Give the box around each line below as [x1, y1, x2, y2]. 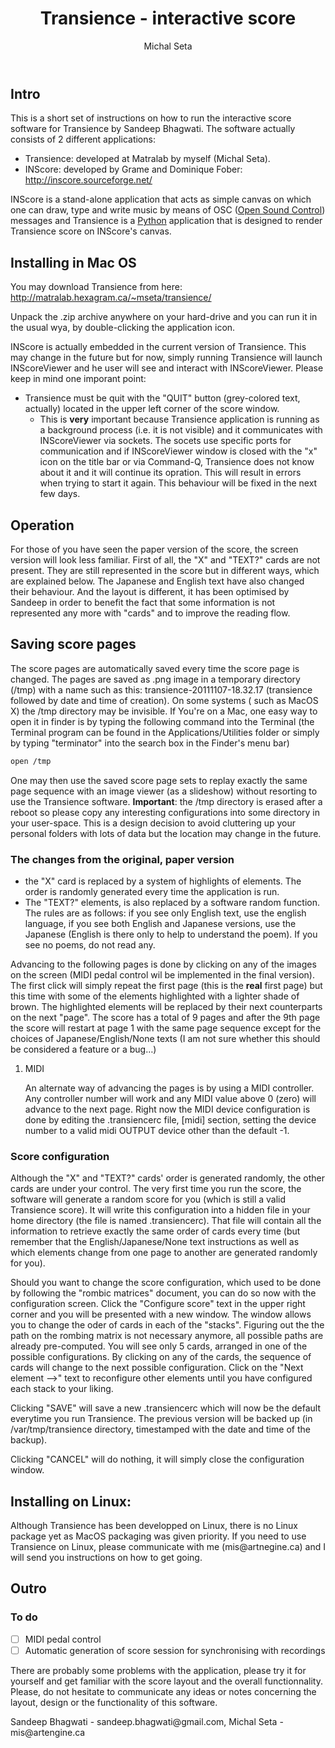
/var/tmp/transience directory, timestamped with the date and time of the [10, 1423, 311, 1436]
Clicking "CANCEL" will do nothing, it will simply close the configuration [10, 1453, 305, 1466]
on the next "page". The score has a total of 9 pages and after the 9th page [10, 1011, 321, 1023]
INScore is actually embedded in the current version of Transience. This [10, 341, 307, 353]
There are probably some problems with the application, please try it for [10, 1664, 307, 1676]
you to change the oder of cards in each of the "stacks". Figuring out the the [10, 1319, 325, 1331]
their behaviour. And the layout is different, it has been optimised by [10, 585, 290, 597]
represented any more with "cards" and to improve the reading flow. [10, 607, 291, 619]
